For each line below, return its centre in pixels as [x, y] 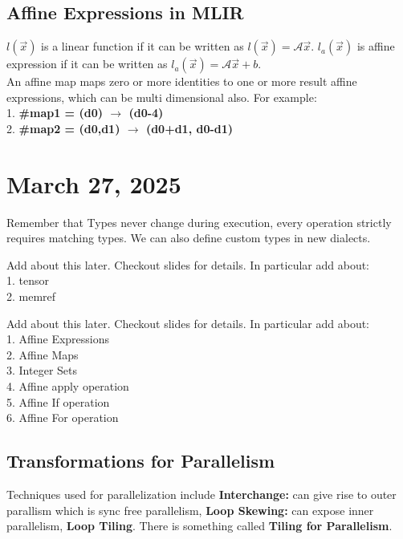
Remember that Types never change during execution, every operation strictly [199, 222]
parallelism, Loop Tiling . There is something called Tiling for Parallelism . [199, 526]
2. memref [31, 296]
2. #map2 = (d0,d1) [63, 128]
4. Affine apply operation [68, 386]
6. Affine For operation [63, 417]
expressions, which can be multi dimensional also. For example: [162, 97]
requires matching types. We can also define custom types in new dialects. [189, 238]
